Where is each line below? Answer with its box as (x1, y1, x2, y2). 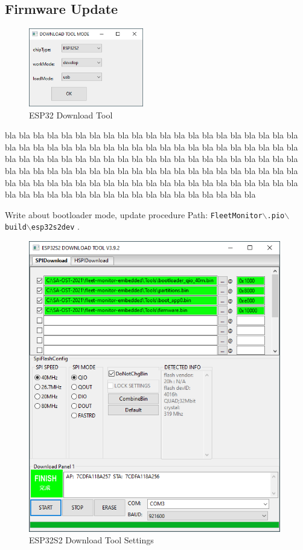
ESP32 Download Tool (29, 108, 113, 121)
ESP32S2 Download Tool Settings (29, 534, 154, 546)
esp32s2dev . (31, 220, 80, 233)
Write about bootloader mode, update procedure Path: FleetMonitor (5, 208, 263, 221)
